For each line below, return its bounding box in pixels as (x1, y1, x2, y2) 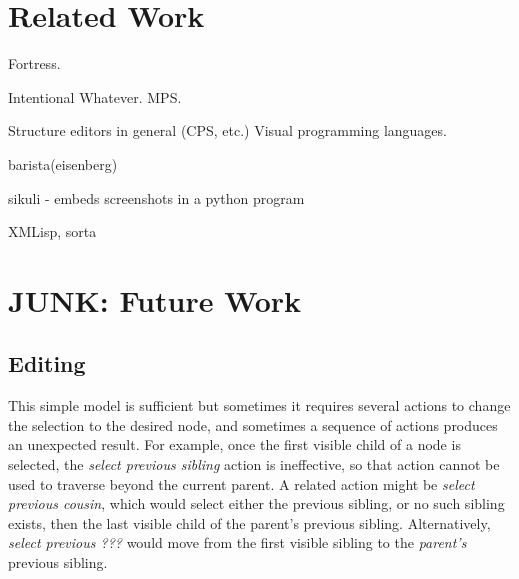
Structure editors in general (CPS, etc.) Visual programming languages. (8, 120, 447, 141)
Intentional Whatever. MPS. (8, 86, 182, 107)
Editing (8, 348, 86, 379)
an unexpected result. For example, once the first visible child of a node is (8, 434, 461, 455)
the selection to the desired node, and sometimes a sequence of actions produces (8, 414, 498, 435)
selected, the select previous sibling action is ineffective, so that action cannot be (8, 454, 500, 475)
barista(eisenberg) (8, 153, 118, 174)
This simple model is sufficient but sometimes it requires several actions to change (8, 395, 511, 416)
